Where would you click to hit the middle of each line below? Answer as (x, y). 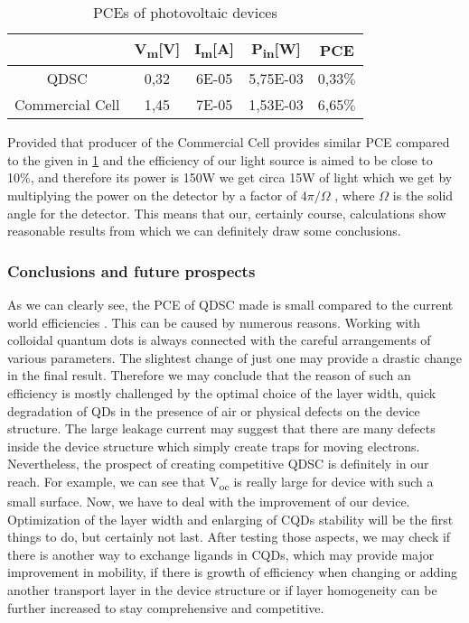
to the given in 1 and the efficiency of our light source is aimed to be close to (220, 159)
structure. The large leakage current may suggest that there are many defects (221, 428)
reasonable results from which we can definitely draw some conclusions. (204, 231)
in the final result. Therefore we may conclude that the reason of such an (209, 375)
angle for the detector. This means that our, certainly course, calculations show (227, 213)
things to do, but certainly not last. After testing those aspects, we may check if (229, 537)
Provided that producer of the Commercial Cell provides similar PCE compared (229, 142)
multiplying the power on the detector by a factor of (152, 195)
